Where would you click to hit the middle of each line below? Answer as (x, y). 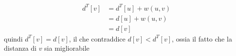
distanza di (20, 48)
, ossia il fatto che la (202, 38)
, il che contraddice (97, 38)
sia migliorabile (67, 48)
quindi (13, 38)
